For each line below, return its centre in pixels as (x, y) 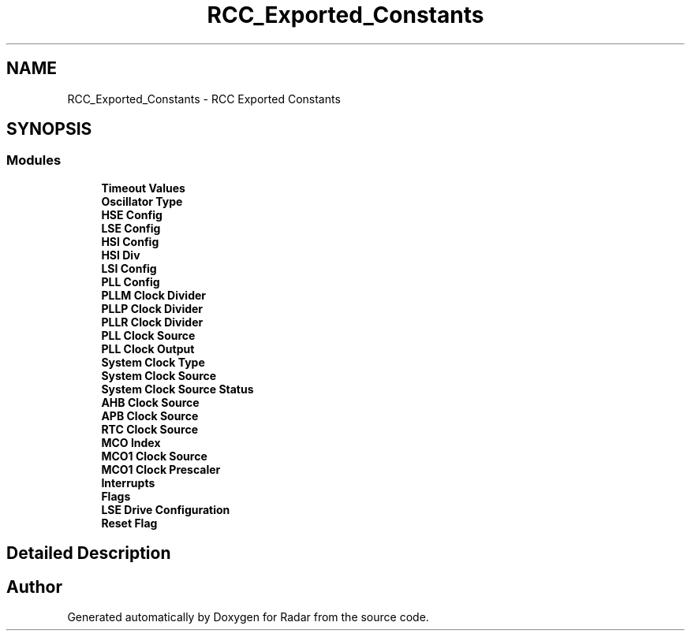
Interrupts (128, 482)
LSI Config (129, 268)
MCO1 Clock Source (154, 456)
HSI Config (130, 241)
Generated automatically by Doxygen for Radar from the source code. (248, 617)
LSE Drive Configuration (166, 509)
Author (34, 587)
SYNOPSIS (49, 129)
